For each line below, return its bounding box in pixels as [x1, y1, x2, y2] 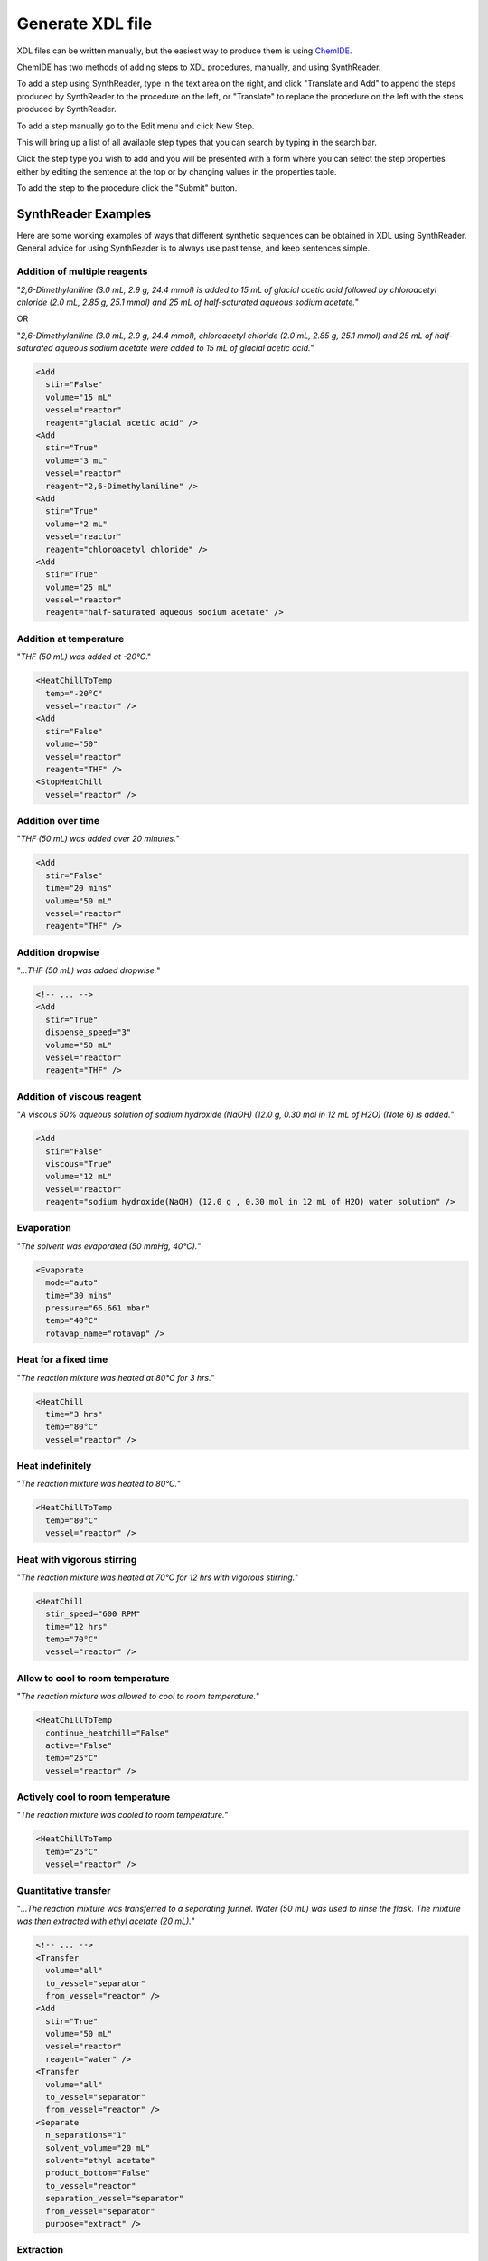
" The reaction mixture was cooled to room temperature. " [16, 1810, 229, 1821]
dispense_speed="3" [45, 1027, 132, 1037]
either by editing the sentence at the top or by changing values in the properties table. [16, 166, 337, 176]
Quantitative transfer [16, 1884, 111, 1897]
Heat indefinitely [16, 1460, 92, 1472]
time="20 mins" [45, 883, 113, 894]
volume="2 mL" [45, 518, 108, 529]
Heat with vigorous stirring [16, 1553, 137, 1566]
